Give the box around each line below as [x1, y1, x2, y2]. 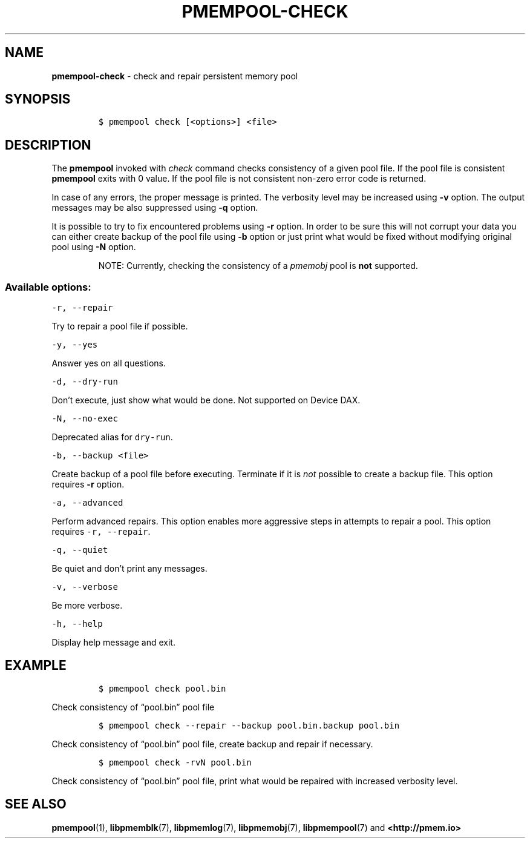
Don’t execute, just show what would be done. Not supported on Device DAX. [51, 395, 361, 406]
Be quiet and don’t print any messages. [51, 563, 208, 574]
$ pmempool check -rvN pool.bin [98, 757, 252, 767]
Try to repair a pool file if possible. [51, 321, 188, 332]
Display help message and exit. [51, 637, 175, 648]
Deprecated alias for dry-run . [51, 432, 173, 443]
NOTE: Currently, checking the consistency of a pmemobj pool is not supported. [98, 260, 418, 271]
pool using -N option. [51, 242, 136, 253]
